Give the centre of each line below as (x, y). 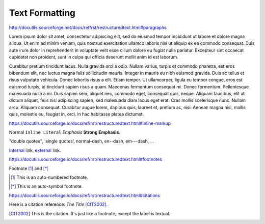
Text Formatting (42, 13)
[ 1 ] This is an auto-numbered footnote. (49, 177)
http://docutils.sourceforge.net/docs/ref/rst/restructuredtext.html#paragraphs (88, 28)
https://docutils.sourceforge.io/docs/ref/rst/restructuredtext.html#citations (85, 195)
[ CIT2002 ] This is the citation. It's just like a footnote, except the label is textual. (90, 213)
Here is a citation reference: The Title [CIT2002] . (58, 204)
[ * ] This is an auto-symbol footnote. (47, 186)
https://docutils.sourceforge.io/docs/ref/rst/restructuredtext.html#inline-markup (90, 123)
